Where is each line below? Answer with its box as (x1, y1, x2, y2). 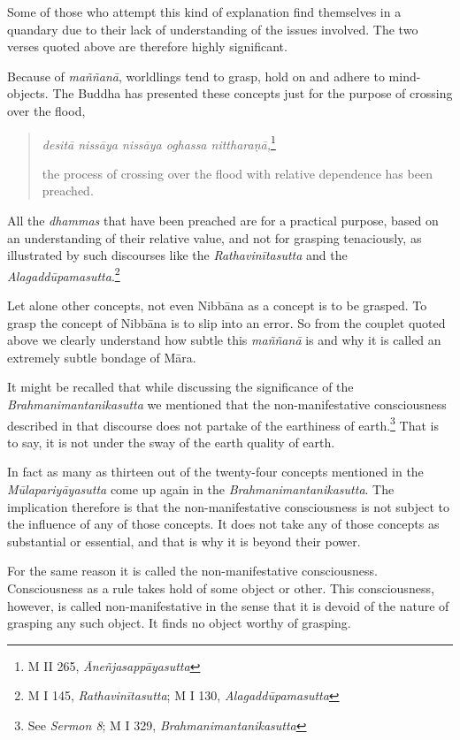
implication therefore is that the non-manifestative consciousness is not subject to (7, 497, 450, 515)
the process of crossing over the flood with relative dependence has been (42, 164, 433, 182)
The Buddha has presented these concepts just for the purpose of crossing (52, 84, 453, 103)
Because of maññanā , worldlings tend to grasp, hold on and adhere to (7, 66, 385, 85)
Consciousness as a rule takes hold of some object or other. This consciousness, (7, 579, 434, 597)
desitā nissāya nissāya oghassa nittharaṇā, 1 (42, 132, 276, 153)
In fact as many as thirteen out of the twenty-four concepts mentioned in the (7, 462, 424, 481)
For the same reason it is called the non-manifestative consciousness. (7, 561, 378, 580)
